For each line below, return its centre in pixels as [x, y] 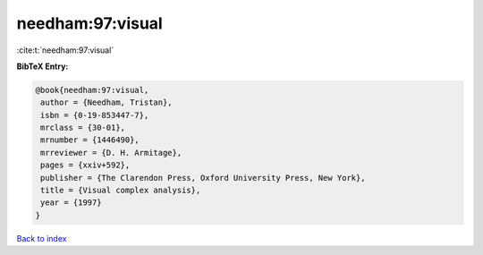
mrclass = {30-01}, [83, 128]
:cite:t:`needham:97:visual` [65, 50]
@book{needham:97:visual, [92, 90]
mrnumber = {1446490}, [90, 140]
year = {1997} [71, 203]
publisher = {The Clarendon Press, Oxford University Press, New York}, [203, 178]
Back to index [42, 238]
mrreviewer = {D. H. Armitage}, [111, 153]
